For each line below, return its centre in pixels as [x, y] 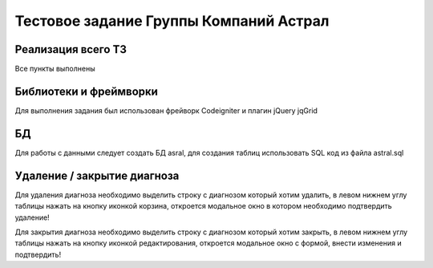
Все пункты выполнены [55, 69]
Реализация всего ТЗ [71, 49]
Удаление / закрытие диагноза [97, 175]
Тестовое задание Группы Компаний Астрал [172, 21]
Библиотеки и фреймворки [86, 91]
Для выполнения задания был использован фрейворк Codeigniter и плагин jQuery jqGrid [166, 110]
